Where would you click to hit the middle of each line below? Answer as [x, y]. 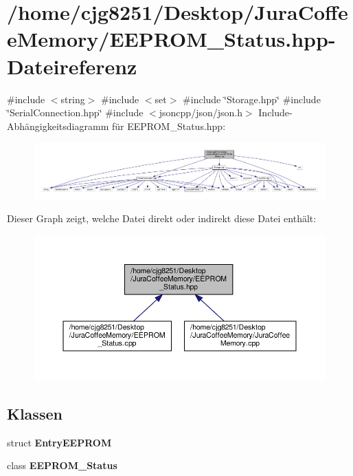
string [73, 99]
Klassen [35, 413]
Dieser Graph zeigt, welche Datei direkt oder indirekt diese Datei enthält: [162, 218]
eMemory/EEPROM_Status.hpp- [171, 39]
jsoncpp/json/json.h [201, 112]
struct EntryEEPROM [59, 442]
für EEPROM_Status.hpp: [169, 126]
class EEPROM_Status [62, 465]
